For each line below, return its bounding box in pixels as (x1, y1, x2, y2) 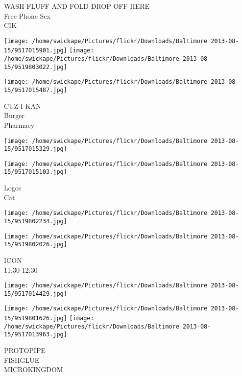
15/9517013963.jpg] (4, 331, 67, 338)
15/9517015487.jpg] (4, 87, 67, 94)
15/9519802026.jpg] (4, 241, 67, 248)
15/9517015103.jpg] (4, 168, 67, 176)
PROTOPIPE (4, 345, 46, 355)
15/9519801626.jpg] (4, 315, 67, 322)
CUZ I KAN (4, 100, 41, 111)
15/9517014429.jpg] (4, 290, 67, 297)
